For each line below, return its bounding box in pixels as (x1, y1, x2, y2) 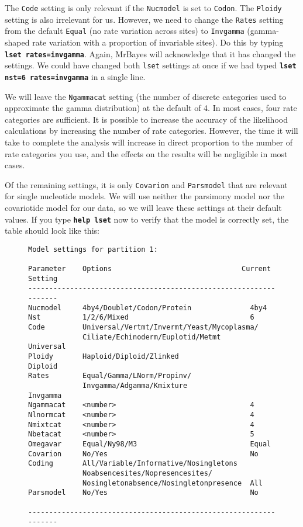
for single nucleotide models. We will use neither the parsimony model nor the (5, 190, 285, 202)
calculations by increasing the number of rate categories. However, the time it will (5, 124, 298, 137)
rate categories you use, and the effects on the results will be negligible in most (5, 147, 288, 160)
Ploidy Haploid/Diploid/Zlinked (28, 352, 179, 361)
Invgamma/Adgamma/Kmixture (82, 382, 188, 390)
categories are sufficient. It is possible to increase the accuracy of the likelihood (5, 113, 288, 125)
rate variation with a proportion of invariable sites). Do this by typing (32, 36, 284, 48)
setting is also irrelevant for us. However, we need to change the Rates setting (5, 13, 284, 25)
